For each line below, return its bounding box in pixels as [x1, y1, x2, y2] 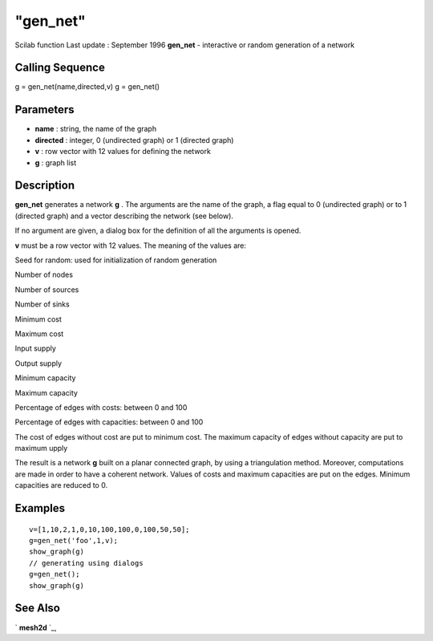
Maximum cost [14, 329, 64, 339]
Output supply [14, 358, 63, 368]
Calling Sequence [14, 61, 106, 75]
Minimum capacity [14, 373, 76, 383]
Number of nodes [14, 270, 74, 280]
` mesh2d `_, [14, 623, 57, 632]
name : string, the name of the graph [34, 124, 156, 134]
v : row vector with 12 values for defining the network [34, 147, 212, 156]
